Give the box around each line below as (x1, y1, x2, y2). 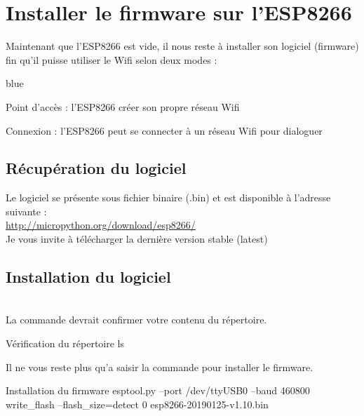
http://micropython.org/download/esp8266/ (6, 217, 196, 232)
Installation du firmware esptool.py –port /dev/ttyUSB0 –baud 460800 (6, 383, 310, 398)
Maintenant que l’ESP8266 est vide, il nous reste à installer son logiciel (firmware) (6, 39, 359, 53)
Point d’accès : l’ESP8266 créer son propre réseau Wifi (6, 99, 240, 114)
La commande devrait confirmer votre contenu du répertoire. (6, 312, 267, 327)
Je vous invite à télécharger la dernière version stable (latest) (6, 232, 268, 246)
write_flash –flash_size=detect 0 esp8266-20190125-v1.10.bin (6, 396, 269, 411)
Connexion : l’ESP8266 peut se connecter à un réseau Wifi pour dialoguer (6, 123, 323, 137)
